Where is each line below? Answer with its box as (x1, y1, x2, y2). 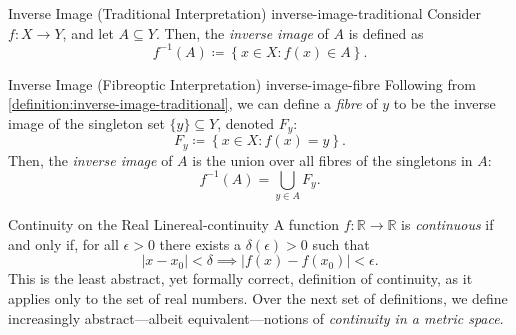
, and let (62, 22, 114, 43)
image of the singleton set (8, 112, 165, 133)
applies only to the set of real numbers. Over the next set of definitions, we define (8, 287, 508, 308)
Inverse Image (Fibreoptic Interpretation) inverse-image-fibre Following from (8, 73, 476, 94)
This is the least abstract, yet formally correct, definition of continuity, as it (8, 268, 473, 289)
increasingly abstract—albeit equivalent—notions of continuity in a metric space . (8, 307, 504, 328)
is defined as (348, 22, 424, 43)
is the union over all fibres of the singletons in (192, 149, 473, 170)
